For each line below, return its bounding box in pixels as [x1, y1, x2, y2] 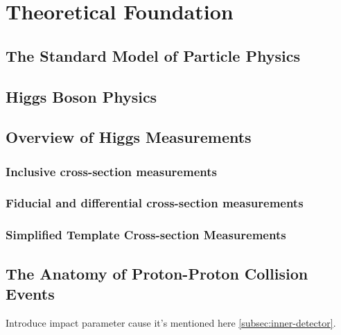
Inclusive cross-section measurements [6, 162, 217, 180]
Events [6, 283, 55, 304]
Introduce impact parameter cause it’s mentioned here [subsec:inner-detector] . [6, 315, 336, 329]
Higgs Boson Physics [6, 85, 157, 107]
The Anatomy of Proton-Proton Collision [6, 262, 308, 284]
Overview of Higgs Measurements [6, 126, 252, 148]
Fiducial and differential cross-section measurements [6, 194, 304, 212]
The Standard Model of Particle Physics [6, 44, 300, 66]
